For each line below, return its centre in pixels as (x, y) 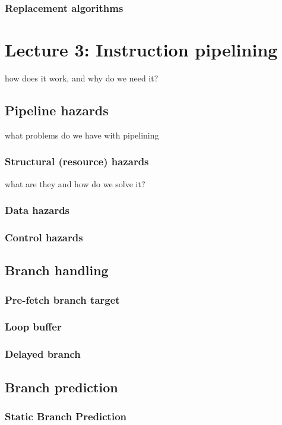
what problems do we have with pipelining (82, 135)
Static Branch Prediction (66, 416)
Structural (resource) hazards (77, 161)
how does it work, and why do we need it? (82, 78)
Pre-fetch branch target (62, 299)
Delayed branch (43, 354)
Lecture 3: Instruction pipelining (141, 50)
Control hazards (44, 237)
